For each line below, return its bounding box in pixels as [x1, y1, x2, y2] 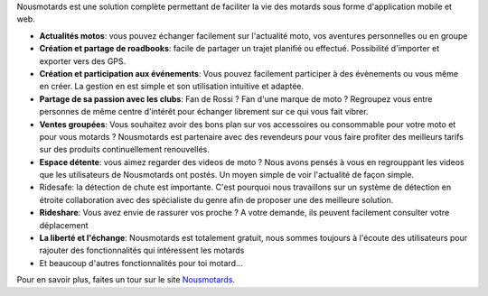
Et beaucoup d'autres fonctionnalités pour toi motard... [39, 257, 243, 268]
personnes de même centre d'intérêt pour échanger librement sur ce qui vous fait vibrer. [39, 106, 369, 117]
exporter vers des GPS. [39, 55, 127, 67]
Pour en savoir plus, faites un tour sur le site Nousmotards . [16, 274, 235, 285]
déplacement [39, 219, 89, 230]
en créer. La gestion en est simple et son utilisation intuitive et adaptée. [39, 81, 305, 92]
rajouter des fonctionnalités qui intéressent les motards [39, 245, 245, 256]
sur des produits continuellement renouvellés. [39, 144, 210, 155]
